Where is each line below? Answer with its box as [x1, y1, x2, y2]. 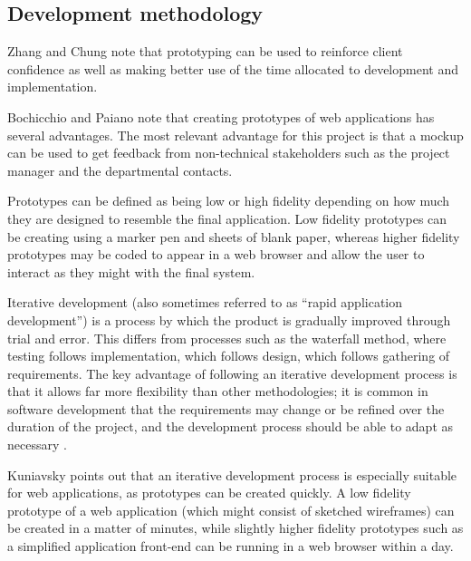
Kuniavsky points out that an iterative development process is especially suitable [7, 465, 457, 484]
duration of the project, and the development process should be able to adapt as [7, 417, 453, 436]
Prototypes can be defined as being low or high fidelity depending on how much [7, 191, 450, 210]
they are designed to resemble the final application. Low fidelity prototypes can [7, 208, 447, 227]
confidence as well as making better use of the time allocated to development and [7, 59, 458, 78]
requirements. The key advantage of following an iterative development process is [7, 363, 457, 382]
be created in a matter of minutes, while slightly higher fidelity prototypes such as [7, 518, 464, 537]
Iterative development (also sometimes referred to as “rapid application [7, 293, 403, 312]
